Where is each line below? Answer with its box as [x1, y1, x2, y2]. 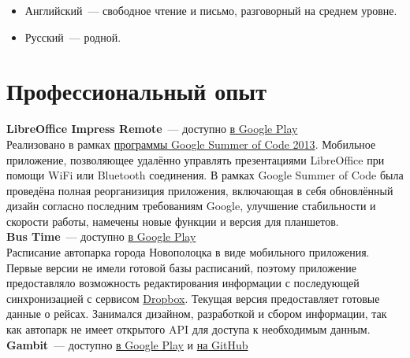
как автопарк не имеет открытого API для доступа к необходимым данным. [6, 321, 371, 338]
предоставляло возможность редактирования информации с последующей [6, 275, 360, 291]
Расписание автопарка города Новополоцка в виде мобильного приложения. [6, 244, 370, 260]
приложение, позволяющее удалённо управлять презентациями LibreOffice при [6, 151, 385, 168]
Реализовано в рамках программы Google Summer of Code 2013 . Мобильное [6, 135, 376, 152]
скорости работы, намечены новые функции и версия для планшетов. [6, 212, 339, 229]
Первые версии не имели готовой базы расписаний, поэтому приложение [6, 259, 357, 275]
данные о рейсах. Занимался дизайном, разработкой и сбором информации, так [6, 305, 387, 322]
